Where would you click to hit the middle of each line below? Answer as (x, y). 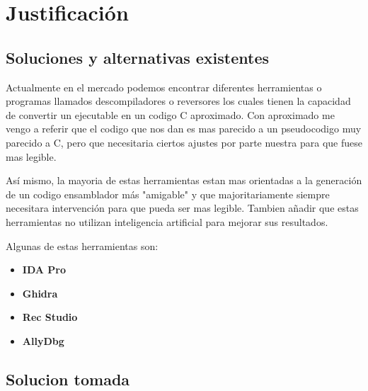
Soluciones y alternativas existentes (138, 57)
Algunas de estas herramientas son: (82, 245)
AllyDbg (43, 340)
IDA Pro (44, 270)
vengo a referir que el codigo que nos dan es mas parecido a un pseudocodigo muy (184, 129)
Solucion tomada (68, 379)
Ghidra (40, 293)
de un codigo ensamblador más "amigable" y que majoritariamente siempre (168, 194)
